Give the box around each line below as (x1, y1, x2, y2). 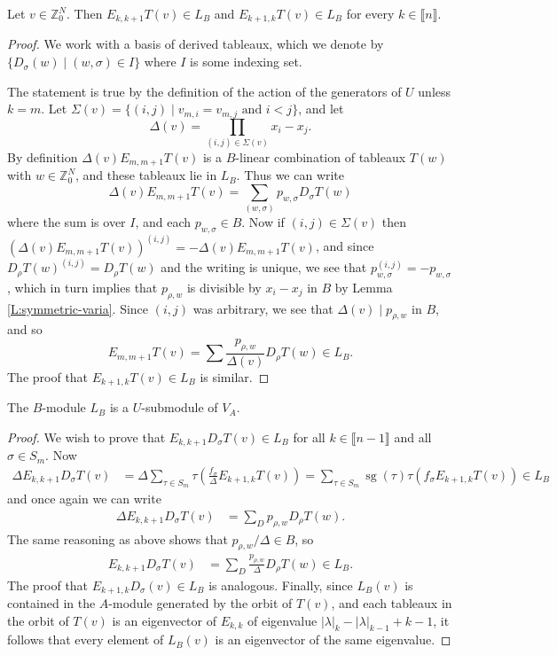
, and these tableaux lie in (75, 166, 217, 184)
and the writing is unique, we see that (161, 258, 367, 277)
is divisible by (186, 277, 262, 296)
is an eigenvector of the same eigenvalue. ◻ (215, 630, 451, 649)
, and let (298, 99, 344, 118)
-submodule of (141, 398, 218, 417)
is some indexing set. (190, 52, 302, 71)
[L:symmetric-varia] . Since (7, 299, 149, 317)
